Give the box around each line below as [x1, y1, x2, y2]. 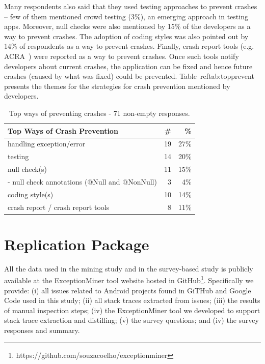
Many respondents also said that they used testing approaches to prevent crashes [4, 1, 257, 11]
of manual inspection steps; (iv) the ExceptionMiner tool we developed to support [4, 305, 260, 315]
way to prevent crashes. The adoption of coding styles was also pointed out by [4, 31, 249, 41]
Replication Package [4, 233, 149, 254]
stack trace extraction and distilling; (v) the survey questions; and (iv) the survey [4, 315, 259, 325]
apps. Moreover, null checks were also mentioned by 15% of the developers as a [4, 21, 251, 32]
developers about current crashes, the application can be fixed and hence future [4, 60, 253, 71]
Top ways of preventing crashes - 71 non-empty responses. [9, 107, 190, 118]
